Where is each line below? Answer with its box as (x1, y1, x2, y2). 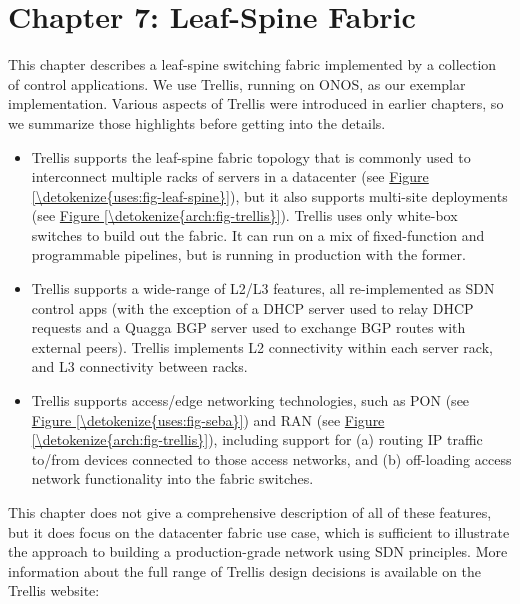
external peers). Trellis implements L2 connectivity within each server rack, (31, 336, 493, 357)
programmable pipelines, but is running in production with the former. (31, 244, 466, 265)
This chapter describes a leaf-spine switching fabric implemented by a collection (8, 54, 497, 75)
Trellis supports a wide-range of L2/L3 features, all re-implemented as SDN (31, 278, 495, 299)
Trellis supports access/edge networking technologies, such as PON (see (31, 390, 470, 411)
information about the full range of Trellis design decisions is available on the (8, 560, 482, 581)
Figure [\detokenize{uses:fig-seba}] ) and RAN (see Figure (31, 409, 385, 430)
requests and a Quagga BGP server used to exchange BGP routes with (31, 317, 466, 338)
